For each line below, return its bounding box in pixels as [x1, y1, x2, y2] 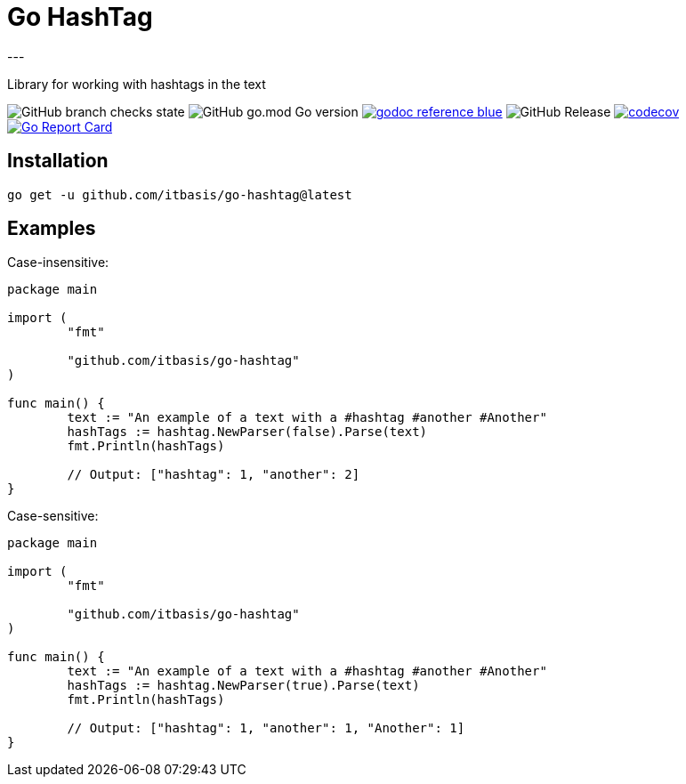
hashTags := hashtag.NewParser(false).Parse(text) [67, 424, 428, 440]
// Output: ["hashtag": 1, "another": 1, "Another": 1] [67, 721, 465, 736]
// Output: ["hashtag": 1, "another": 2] [67, 467, 360, 482]
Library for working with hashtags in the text [7, 76, 266, 92]
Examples [7, 217, 96, 240]
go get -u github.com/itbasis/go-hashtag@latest [7, 187, 352, 202]
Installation [7, 150, 109, 173]
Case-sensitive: [7, 508, 99, 524]
